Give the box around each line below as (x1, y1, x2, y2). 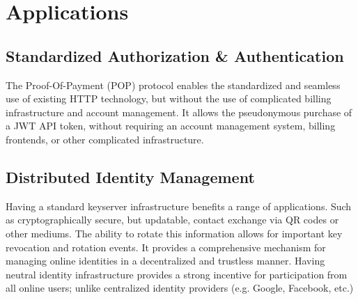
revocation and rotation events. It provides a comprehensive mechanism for (6, 239, 326, 254)
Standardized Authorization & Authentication (6, 45, 344, 66)
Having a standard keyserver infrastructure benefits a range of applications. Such (6, 198, 352, 213)
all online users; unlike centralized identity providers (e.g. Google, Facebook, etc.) (6, 281, 354, 295)
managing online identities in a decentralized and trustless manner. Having (6, 253, 325, 268)
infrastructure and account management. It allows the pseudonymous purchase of (6, 104, 352, 119)
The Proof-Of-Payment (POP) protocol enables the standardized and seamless (6, 77, 341, 92)
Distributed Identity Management (6, 166, 255, 187)
